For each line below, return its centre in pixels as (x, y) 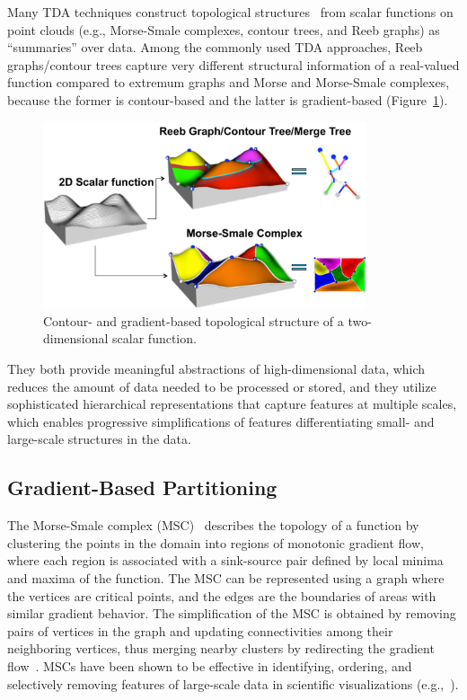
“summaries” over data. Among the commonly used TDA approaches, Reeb (215, 47)
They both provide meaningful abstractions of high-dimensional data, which (216, 368)
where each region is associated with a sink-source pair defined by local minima (225, 560)
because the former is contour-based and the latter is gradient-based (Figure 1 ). (228, 99)
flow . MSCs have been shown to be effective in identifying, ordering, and (210, 665)
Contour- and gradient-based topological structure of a (194, 320)
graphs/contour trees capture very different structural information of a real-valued (233, 64)
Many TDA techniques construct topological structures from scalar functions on (230, 12)
